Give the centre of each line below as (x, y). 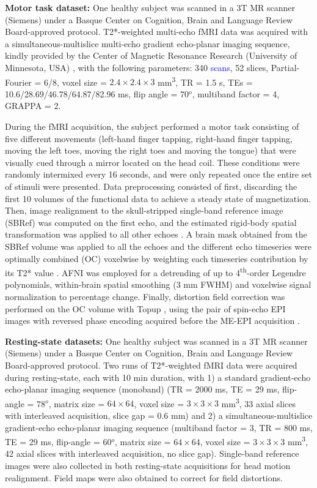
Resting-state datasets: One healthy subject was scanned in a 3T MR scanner (156, 341)
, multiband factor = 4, (236, 93)
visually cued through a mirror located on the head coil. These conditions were (152, 162)
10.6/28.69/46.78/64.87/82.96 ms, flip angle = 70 (97, 93)
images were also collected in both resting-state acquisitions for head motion (148, 465)
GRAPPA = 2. (33, 106)
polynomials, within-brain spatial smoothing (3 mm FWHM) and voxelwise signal (158, 284)
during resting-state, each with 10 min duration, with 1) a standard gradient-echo (158, 377)
